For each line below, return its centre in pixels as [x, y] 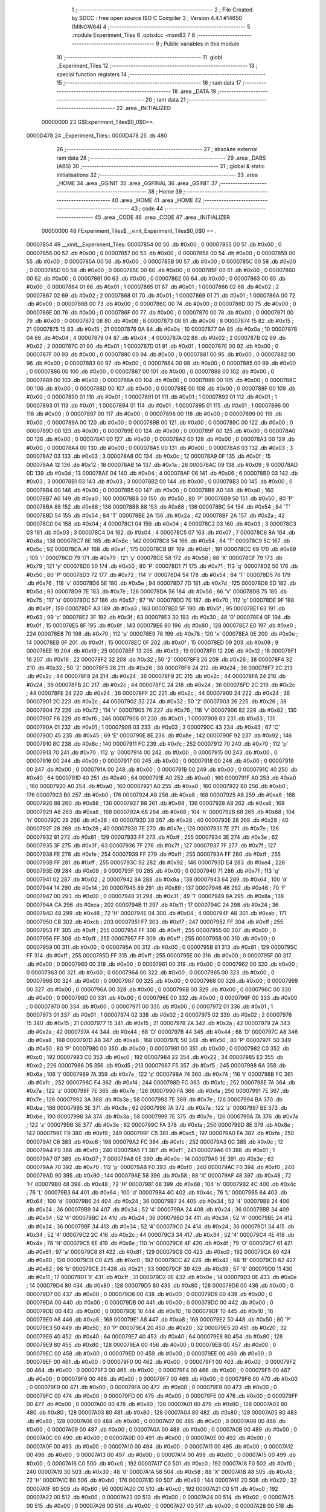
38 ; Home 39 [165, 192]
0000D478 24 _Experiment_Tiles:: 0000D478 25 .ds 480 [97, 135]
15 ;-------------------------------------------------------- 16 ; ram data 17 [149, 83]
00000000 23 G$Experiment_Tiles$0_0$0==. [98, 122]
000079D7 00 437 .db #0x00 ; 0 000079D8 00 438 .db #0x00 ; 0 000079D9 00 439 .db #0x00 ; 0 [149, 1294]
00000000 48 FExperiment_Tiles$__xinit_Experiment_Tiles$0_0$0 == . [129, 230]
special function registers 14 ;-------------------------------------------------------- [161, 74]
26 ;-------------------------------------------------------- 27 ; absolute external [157, 149]
